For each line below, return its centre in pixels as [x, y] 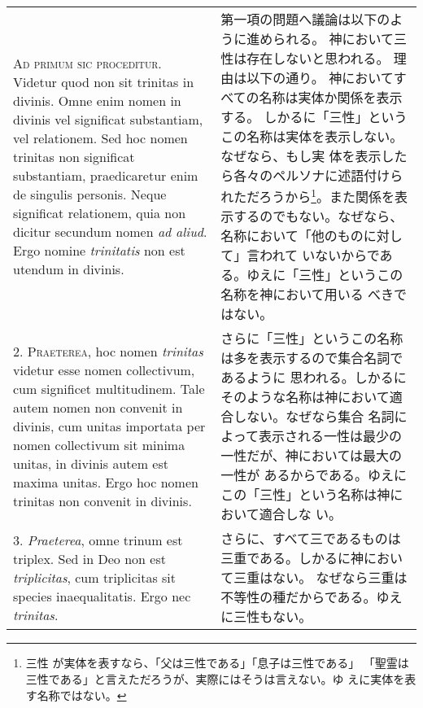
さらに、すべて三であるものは [311, 539]
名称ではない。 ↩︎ [82, 695]
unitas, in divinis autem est [91, 463]
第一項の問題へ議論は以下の [305, 19]
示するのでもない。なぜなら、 [312, 216]
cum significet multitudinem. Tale [109, 388]
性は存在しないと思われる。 [305, 58]
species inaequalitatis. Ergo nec [102, 596]
